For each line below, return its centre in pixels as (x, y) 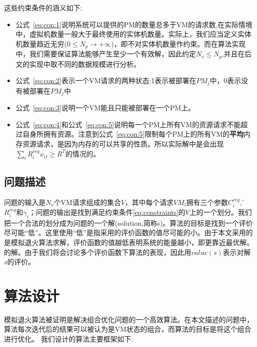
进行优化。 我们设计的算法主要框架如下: (69, 339)
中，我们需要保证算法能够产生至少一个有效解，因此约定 (106, 54)
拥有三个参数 (207, 202)
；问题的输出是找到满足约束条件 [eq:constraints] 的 (107, 212)
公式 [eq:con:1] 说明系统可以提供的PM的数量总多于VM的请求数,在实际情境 (134, 24)
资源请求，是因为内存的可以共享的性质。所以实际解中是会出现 (123, 143)
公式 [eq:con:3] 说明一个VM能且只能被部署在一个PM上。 (105, 108)
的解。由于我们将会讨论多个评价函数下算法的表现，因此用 (98, 252)
